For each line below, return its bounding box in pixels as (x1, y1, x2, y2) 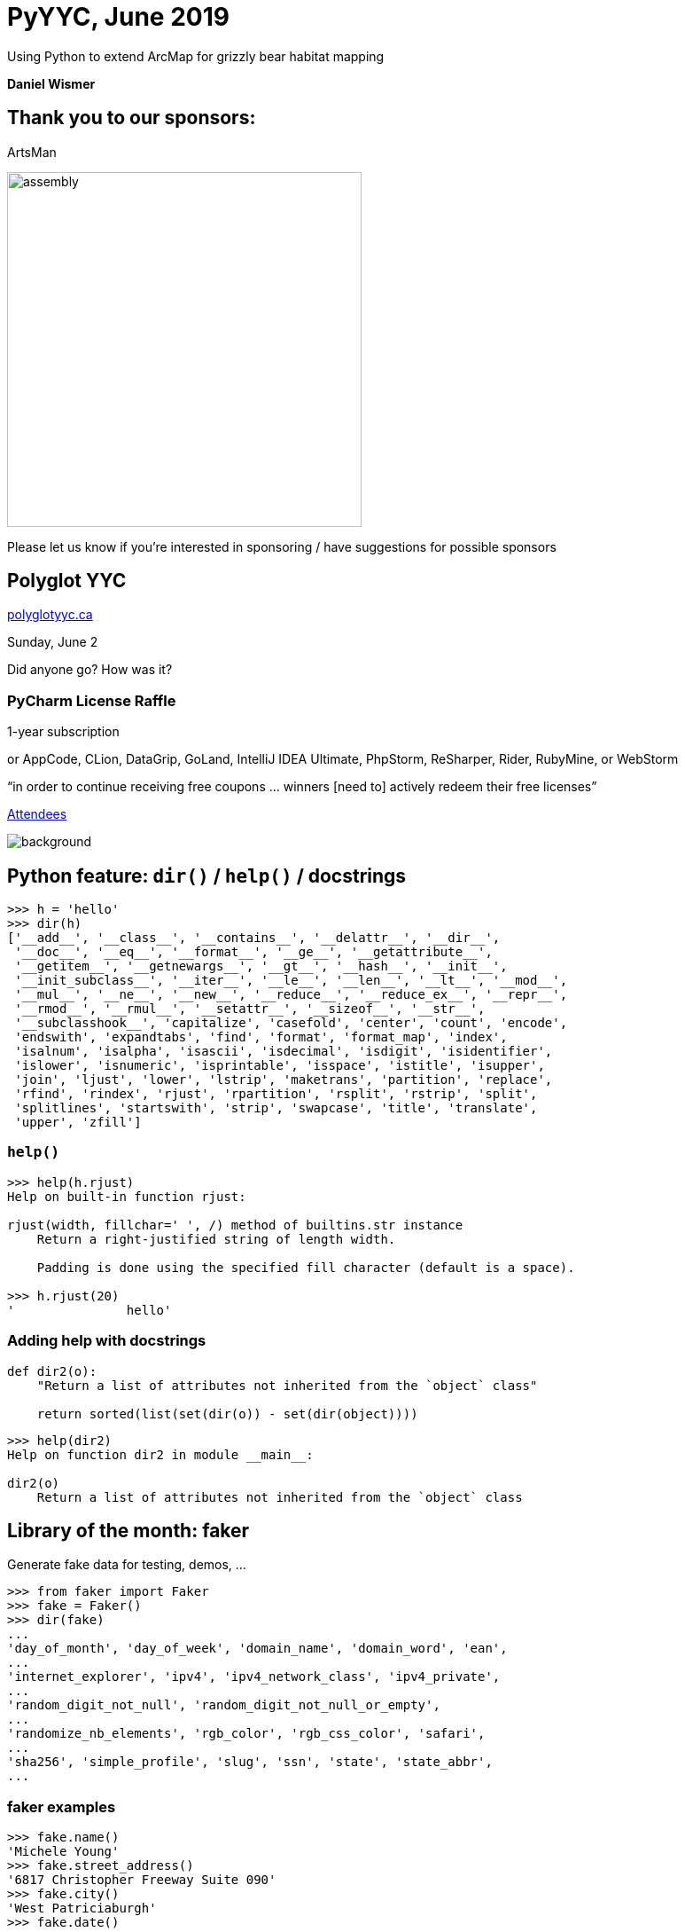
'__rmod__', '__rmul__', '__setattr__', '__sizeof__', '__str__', (14, 1001, 486, 1017)
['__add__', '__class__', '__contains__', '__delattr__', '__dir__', (7, 931, 501, 946)
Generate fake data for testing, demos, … (7, 1557, 246, 1573)
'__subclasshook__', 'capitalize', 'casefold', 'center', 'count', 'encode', (14, 1016, 568, 1031)
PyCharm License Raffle (7, 691, 176, 710)
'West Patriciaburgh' (7, 1901, 157, 1916)
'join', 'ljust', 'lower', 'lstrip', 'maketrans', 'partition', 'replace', (14, 1072, 553, 1088)
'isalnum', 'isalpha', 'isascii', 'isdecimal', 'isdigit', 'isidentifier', (14, 1044, 553, 1059)
